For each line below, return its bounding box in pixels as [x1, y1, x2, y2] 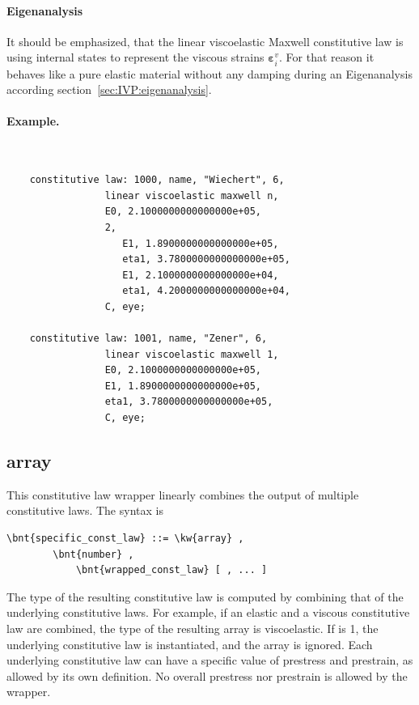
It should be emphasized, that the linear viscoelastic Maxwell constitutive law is [6, 32, 404, 49]
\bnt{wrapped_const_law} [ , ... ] [75, 564, 268, 576]
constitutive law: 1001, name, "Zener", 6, [29, 333, 268, 345]
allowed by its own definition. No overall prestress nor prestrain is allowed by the [6, 667, 408, 684]
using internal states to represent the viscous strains [6, 49, 265, 66]
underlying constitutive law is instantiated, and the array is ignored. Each [6, 635, 373, 652]
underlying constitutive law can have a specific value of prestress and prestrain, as [6, 652, 413, 669]
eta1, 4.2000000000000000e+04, [122, 285, 290, 297]
